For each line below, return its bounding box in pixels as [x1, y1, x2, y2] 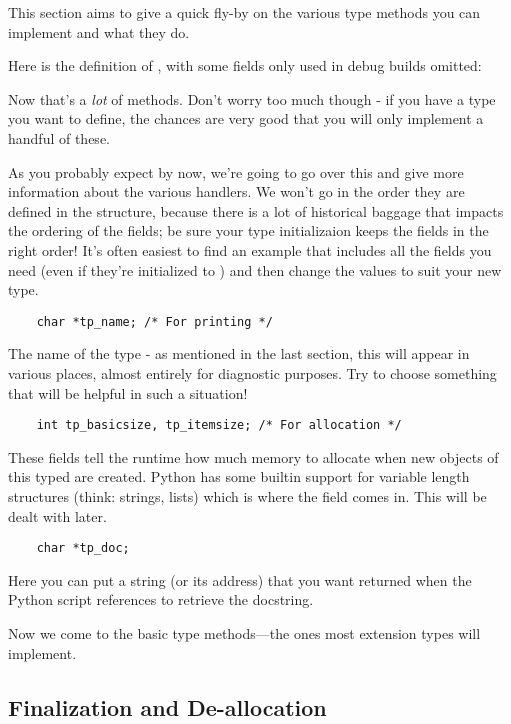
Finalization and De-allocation [8, 691, 327, 722]
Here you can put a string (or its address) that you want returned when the [8, 569, 472, 590]
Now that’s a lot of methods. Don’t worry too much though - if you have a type [8, 88, 496, 109]
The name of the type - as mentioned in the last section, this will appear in [8, 343, 470, 364]
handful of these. [8, 127, 110, 148]
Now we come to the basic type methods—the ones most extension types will [8, 623, 481, 644]
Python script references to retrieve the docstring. [8, 589, 314, 610]
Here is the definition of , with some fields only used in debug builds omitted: [8, 55, 482, 76]
